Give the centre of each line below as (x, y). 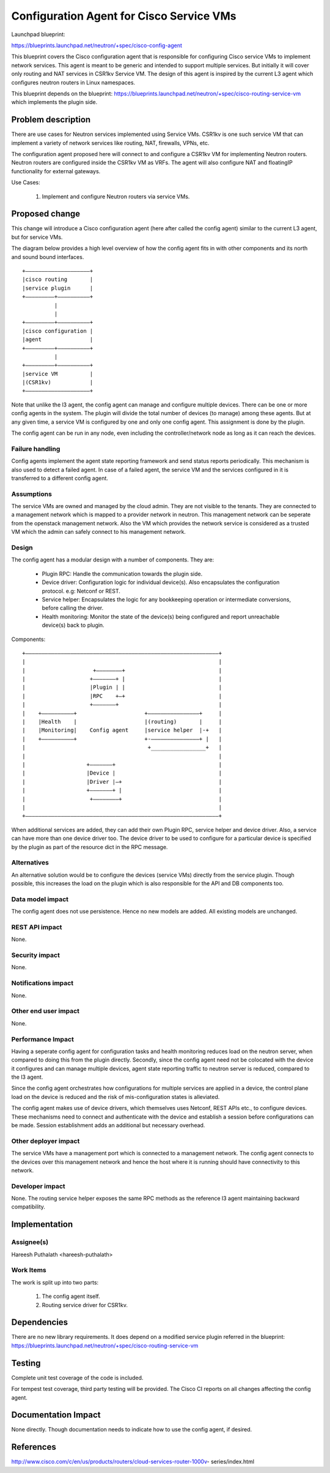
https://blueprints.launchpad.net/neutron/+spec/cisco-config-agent (97, 45)
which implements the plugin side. (54, 102)
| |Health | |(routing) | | (122, 722)
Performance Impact (43, 1039)
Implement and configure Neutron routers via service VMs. (116, 197)
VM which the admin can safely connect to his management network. (99, 532)
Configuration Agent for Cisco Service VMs (124, 16)
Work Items (29, 1270)
